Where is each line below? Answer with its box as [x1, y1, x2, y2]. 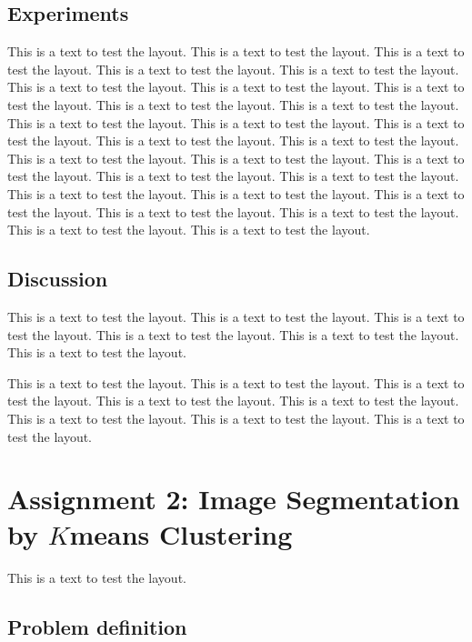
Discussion [7, 265, 108, 293]
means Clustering [69, 516, 293, 553]
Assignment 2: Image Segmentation [7, 480, 460, 517]
